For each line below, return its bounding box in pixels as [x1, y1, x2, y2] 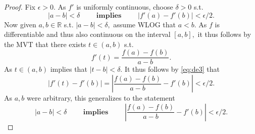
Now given [4, 19, 36, 29]
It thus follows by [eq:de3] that [124, 64, 220, 74]
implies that [50, 64, 87, 74]
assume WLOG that [113, 19, 176, 29]
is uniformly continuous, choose [76, 2, 173, 12]
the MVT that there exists [4, 38, 86, 49]
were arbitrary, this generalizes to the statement [27, 93, 175, 103]
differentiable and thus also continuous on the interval [4, 29, 171, 39]
